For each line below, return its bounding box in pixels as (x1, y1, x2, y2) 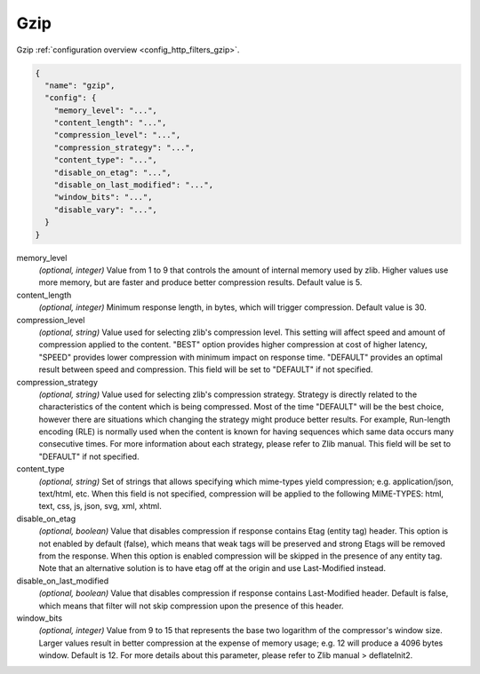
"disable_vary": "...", (53, 204, 157, 215)
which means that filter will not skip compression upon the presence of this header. (38, 600, 344, 611)
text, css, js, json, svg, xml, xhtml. (38, 501, 162, 511)
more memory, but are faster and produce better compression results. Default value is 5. (38, 277, 363, 288)
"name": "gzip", (44, 80, 116, 91)
